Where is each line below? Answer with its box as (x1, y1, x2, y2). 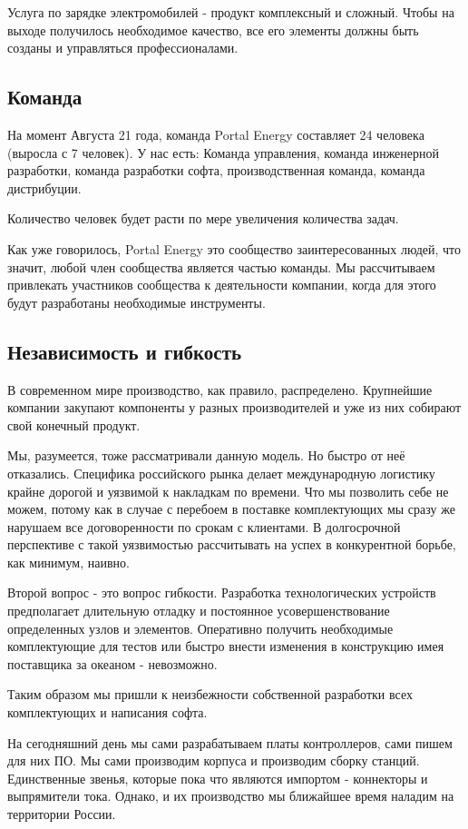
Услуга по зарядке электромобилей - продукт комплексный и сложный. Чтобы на (7, 3, 454, 21)
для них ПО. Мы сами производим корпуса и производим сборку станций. (7, 751, 420, 770)
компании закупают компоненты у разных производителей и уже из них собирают (7, 398, 462, 417)
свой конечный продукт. (7, 415, 141, 434)
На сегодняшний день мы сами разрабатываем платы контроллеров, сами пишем (7, 733, 453, 752)
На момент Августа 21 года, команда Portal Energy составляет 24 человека (7, 124, 424, 143)
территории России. (7, 804, 116, 823)
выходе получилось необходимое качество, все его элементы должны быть (7, 20, 419, 39)
